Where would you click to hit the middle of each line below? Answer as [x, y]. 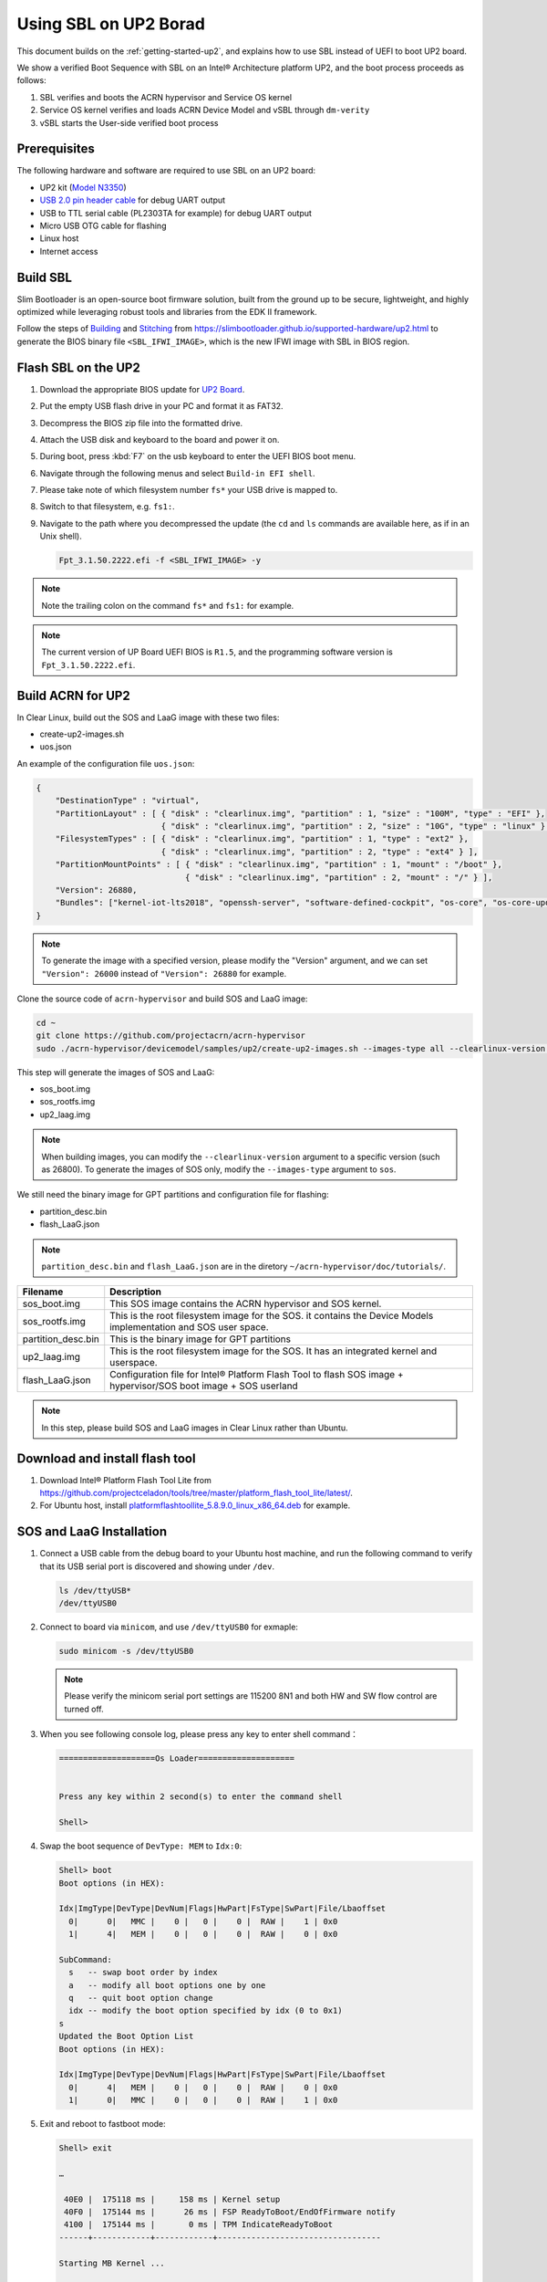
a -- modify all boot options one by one [167, 1985]
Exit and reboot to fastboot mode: [103, 2124]
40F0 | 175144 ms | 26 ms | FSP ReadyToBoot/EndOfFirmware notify [230, 2212]
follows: [31, 80]
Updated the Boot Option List [126, 2036]
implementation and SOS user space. [189, 1327]
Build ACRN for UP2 [74, 695]
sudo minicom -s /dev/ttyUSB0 [126, 1651]
